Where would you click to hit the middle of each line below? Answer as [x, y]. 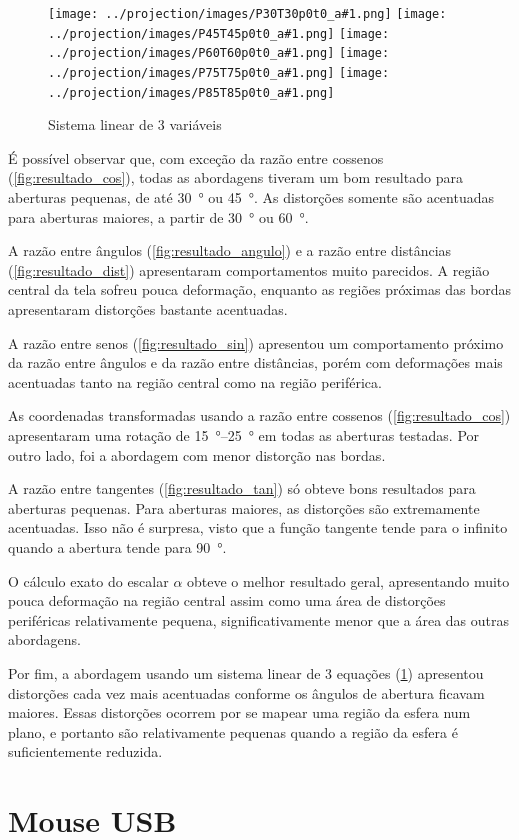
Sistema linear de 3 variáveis [135, 124]
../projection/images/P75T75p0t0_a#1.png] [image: [219, 72]
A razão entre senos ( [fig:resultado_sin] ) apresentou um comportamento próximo [256, 342]
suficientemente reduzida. [85, 751]
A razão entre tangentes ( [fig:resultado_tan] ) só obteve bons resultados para [242, 488]
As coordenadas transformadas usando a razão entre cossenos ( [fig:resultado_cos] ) [259, 415]
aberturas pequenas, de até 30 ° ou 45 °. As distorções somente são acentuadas [251, 197]
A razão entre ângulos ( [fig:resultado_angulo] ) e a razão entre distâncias [230, 250]
